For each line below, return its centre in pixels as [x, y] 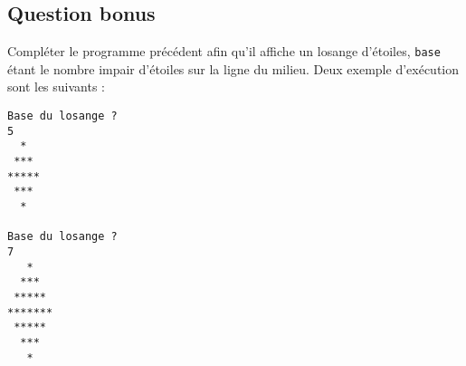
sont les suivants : [57, 87]
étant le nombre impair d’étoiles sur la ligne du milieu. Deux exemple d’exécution [233, 68]
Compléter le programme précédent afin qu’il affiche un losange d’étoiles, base [224, 51]
